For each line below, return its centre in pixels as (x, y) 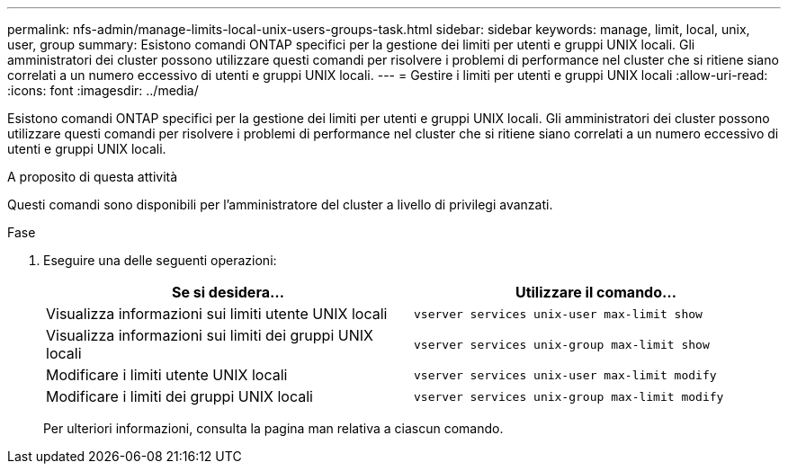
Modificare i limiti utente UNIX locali (167, 375)
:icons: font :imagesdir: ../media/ (103, 90)
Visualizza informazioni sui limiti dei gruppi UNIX (210, 335)
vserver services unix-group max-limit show (562, 344)
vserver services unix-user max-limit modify (565, 375)
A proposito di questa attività (93, 177)
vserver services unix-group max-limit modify (569, 396)
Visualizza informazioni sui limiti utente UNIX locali (217, 314)
